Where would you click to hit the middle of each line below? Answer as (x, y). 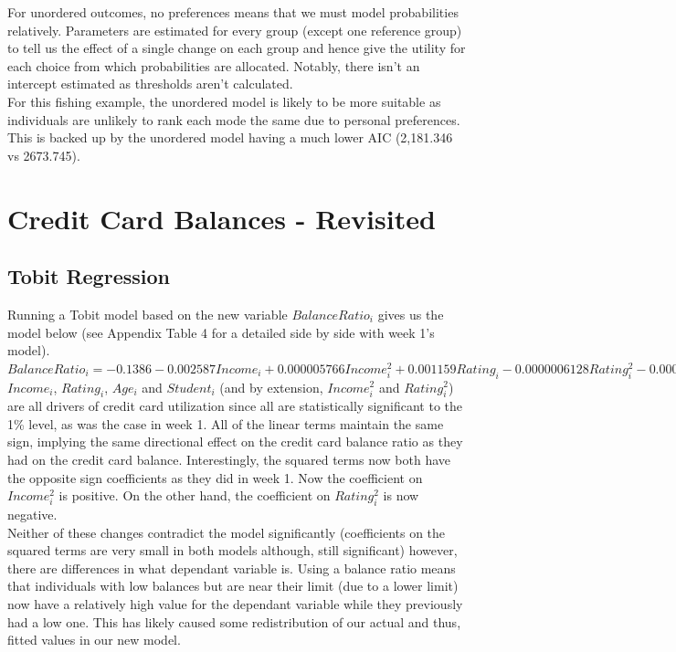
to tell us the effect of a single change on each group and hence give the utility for (237, 48)
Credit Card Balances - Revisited (222, 218)
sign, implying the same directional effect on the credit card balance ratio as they (235, 442)
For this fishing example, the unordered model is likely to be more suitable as (224, 101)
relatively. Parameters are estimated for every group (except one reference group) (235, 30)
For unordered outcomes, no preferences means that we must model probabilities (233, 12)
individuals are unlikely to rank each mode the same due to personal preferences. (234, 119)
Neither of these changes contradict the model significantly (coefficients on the (227, 532)
